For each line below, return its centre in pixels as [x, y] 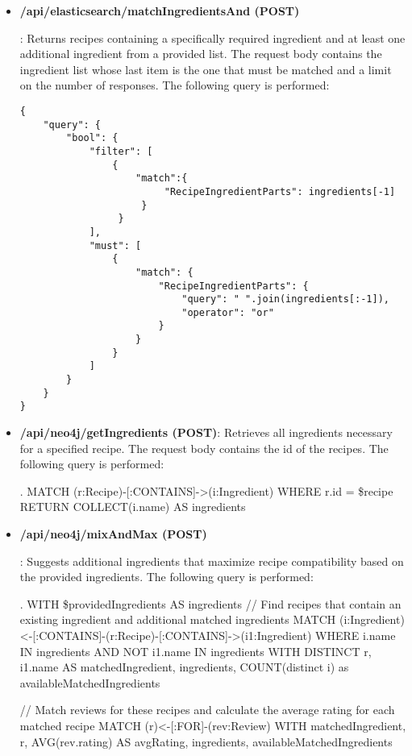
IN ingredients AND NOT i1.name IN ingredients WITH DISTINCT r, [196, 651]
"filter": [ [121, 151]
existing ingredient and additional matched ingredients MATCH [178, 619]
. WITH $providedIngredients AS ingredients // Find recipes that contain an [210, 603]
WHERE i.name [356, 635]
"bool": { [92, 138]
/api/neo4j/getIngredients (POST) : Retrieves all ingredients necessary [206, 432]
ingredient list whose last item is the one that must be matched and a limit [206, 69]
